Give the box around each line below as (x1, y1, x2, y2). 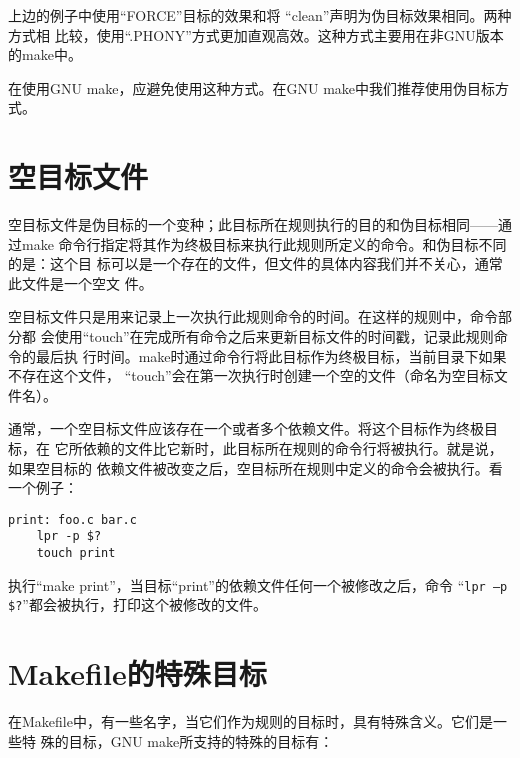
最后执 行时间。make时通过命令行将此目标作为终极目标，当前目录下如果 (35, 345, 507, 366)
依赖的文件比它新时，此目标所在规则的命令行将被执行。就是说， (82, 438, 503, 459)
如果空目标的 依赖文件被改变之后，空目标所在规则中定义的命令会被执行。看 (8, 457, 503, 478)
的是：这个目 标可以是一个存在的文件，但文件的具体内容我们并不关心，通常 (8, 253, 503, 274)
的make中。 (8, 44, 82, 65)
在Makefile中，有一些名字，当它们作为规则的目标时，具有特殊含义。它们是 (8, 711, 493, 732)
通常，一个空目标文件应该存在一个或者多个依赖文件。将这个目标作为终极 (8, 418, 484, 439)
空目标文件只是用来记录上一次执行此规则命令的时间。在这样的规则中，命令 (8, 306, 498, 327)
